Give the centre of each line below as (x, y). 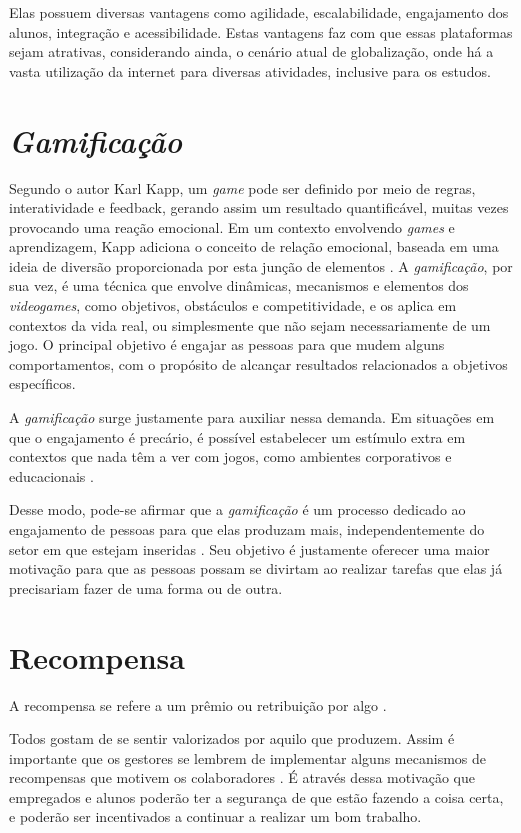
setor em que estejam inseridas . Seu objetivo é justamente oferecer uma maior (249, 548)
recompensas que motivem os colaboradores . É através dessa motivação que (242, 777)
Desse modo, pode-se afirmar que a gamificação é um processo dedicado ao (237, 509)
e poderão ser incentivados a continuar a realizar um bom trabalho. (215, 816)
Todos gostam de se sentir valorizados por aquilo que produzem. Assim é (232, 738)
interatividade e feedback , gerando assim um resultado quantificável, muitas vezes (259, 207)
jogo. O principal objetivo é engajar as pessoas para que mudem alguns (227, 344)
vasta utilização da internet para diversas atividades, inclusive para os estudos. (250, 70)
